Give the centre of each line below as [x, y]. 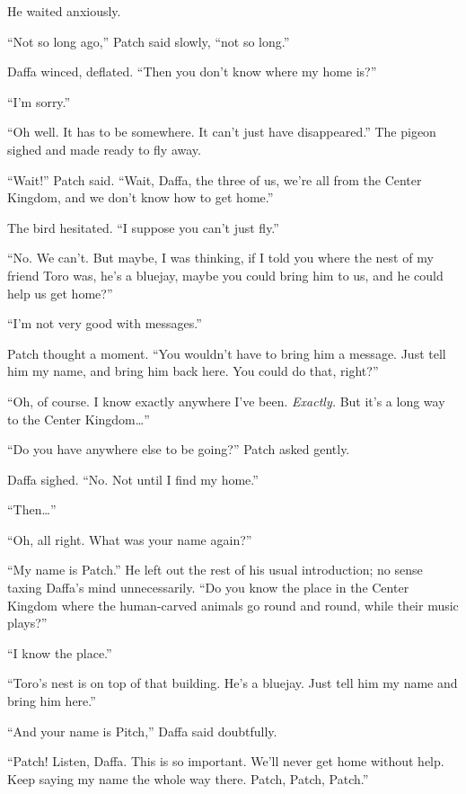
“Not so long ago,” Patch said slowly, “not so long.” [149, 41]
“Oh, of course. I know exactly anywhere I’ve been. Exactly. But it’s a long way [226, 401]
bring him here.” [52, 701]
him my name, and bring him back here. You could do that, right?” [193, 371]
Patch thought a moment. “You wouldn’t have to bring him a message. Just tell [227, 353]
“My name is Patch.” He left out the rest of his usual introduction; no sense [215, 570]
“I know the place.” [60, 652]
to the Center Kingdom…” [79, 419]
